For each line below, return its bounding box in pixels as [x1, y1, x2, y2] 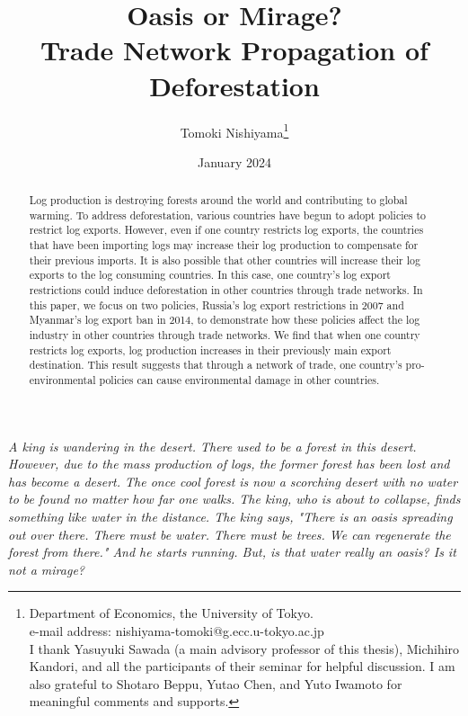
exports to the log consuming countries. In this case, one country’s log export [29, 267, 391, 282]
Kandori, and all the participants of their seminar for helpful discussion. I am [29, 657, 455, 676]
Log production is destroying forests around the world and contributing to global [29, 192, 408, 208]
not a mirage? [8, 559, 84, 578]
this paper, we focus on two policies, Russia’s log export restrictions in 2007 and [29, 297, 404, 312]
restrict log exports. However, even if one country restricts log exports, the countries [29, 222, 424, 237]
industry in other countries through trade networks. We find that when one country [29, 327, 420, 343]
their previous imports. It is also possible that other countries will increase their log [29, 252, 420, 267]
